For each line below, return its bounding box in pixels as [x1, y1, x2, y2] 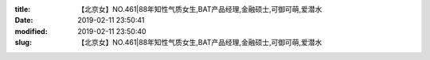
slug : [14, 38, 32, 47]
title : [14, 5, 31, 13]
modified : [14, 26, 48, 36]
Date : [14, 16, 33, 25]
